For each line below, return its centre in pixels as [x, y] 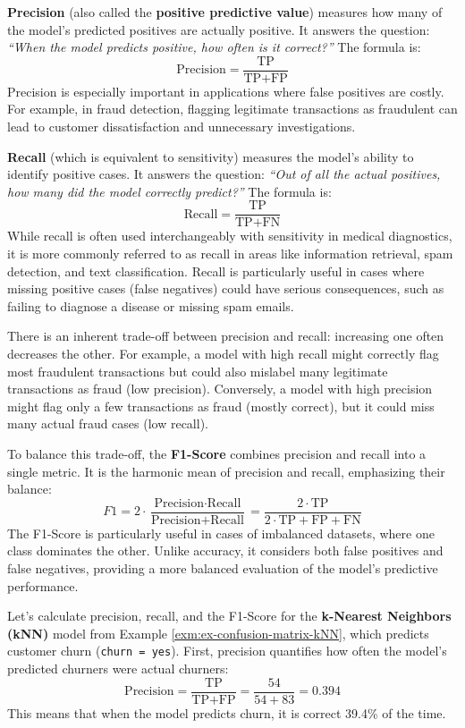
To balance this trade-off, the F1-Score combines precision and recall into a [217, 453]
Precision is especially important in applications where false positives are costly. [226, 91]
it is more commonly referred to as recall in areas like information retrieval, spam [230, 254]
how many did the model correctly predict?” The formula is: [169, 191]
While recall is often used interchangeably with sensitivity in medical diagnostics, [230, 236]
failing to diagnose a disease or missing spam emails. [151, 305]
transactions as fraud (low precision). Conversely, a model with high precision [220, 389]
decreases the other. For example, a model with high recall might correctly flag [223, 354]
